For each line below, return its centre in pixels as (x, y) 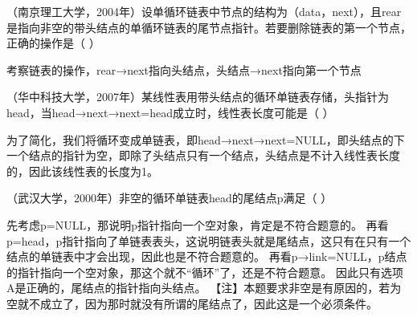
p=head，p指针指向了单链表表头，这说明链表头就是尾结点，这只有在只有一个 (209, 240)
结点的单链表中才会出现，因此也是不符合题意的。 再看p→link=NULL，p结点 (207, 256)
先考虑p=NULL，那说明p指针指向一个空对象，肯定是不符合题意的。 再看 (198, 224)
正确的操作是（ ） (53, 43)
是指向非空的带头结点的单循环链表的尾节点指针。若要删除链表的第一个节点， (209, 27)
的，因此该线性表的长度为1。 (82, 171)
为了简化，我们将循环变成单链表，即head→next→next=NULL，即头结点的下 (206, 139)
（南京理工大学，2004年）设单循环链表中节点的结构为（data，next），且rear (204, 11)
